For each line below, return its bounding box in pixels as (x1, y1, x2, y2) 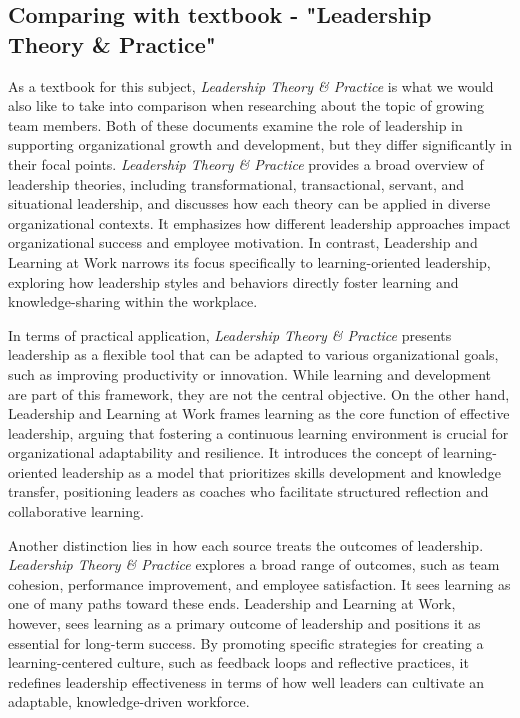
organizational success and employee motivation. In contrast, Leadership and (8, 232, 478, 253)
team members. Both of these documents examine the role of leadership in (8, 114, 463, 135)
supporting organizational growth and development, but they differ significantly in (8, 134, 512, 155)
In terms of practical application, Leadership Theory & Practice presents (8, 324, 452, 345)
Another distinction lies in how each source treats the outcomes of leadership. (8, 534, 484, 555)
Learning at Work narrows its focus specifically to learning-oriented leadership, (8, 251, 491, 272)
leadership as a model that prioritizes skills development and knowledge (62, 461, 501, 482)
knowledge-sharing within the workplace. (8, 291, 258, 312)
